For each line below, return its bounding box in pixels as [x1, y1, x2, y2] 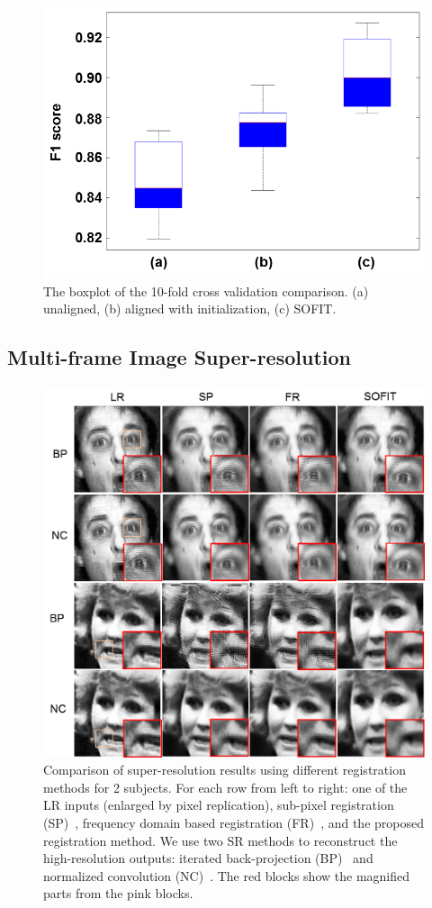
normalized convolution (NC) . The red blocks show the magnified [43, 866, 410, 885]
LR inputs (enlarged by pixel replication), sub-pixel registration [43, 795, 394, 814]
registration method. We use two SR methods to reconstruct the [43, 831, 398, 849]
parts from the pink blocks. [43, 884, 193, 903]
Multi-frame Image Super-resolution [7, 343, 351, 371]
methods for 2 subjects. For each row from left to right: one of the [43, 777, 408, 796]
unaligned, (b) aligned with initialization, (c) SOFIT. [43, 299, 337, 318]
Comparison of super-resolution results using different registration [43, 760, 406, 779]
